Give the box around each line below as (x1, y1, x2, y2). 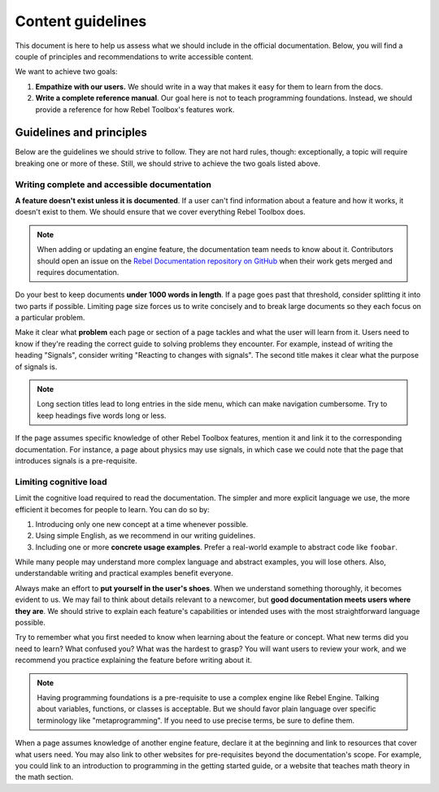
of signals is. (15, 362, 58, 372)
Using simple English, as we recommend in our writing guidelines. (35, 531, 256, 541)
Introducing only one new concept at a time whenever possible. (35, 519, 249, 529)
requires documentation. (37, 267, 120, 276)
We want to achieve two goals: (15, 67, 118, 76)
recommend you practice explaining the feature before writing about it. (15, 655, 252, 665)
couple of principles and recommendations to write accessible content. (15, 51, 254, 61)
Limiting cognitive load (15, 476, 107, 487)
